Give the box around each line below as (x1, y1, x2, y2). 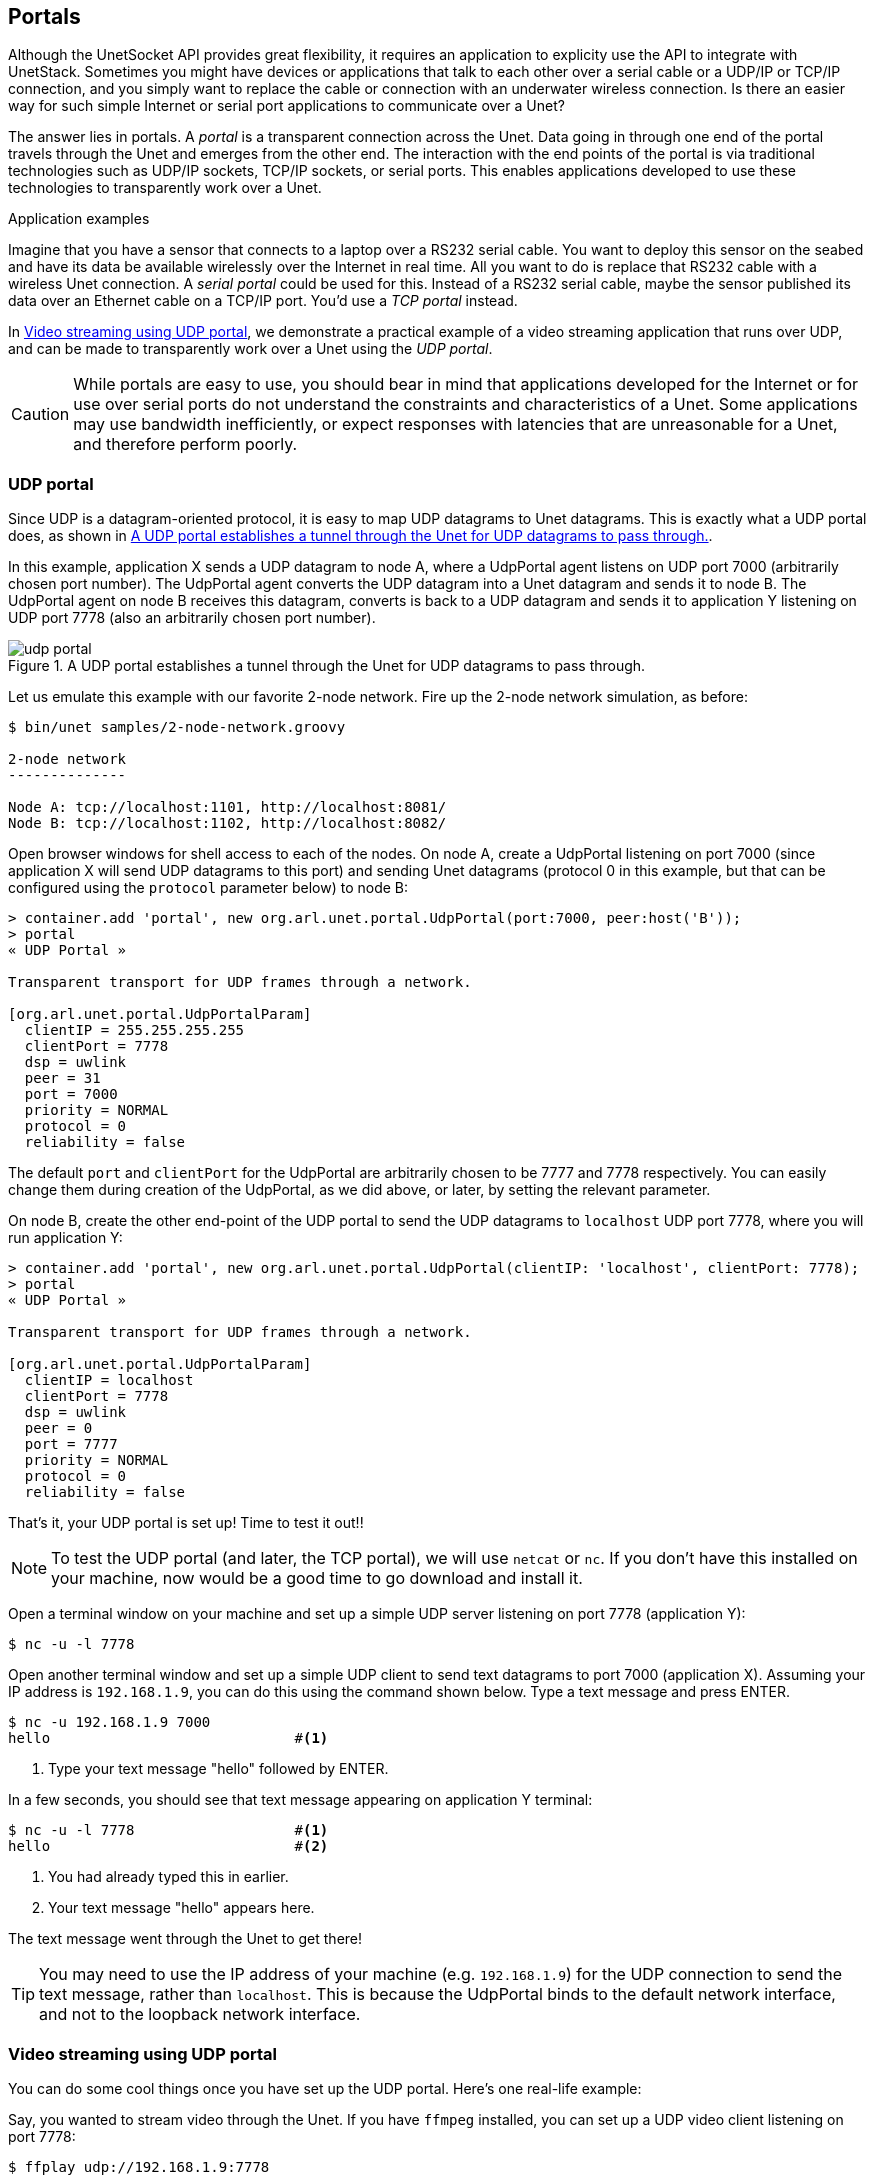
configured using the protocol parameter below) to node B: (8, 879, 409, 897)
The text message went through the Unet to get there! (8, 1930, 363, 1948)
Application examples (8, 210, 150, 228)
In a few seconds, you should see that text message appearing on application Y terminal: (8, 1791, 593, 1809)
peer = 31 (24, 1070, 101, 1087)
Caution (11, 404, 70, 425)
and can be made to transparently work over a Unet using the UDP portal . (8, 340, 493, 358)
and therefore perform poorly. (73, 434, 298, 455)
